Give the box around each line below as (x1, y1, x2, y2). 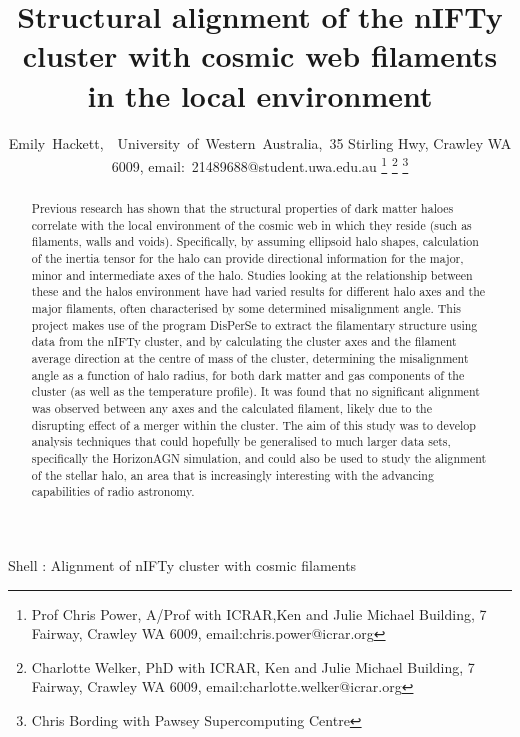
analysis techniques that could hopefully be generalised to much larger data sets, (31, 433, 451, 450)
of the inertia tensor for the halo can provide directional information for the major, (31, 250, 464, 267)
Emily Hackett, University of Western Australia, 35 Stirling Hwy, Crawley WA (8, 132, 512, 153)
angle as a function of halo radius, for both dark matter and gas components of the (31, 366, 465, 383)
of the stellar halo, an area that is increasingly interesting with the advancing (31, 466, 434, 483)
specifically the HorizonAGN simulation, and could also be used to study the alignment (31, 449, 487, 466)
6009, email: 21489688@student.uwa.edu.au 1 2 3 (111, 153, 409, 176)
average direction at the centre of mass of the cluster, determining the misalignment (31, 350, 469, 367)
